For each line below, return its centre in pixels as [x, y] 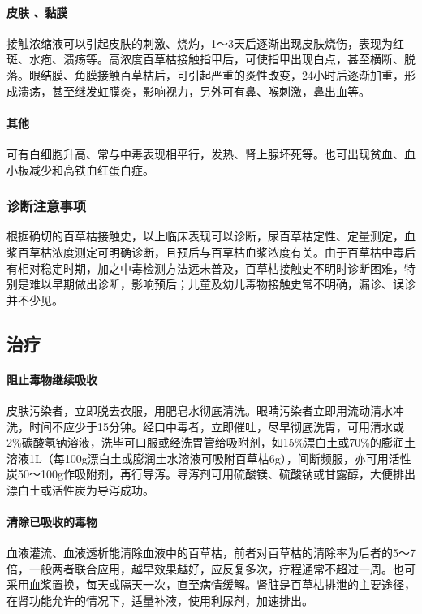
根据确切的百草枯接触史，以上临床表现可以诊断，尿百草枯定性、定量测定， [205, 236]
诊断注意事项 [47, 206]
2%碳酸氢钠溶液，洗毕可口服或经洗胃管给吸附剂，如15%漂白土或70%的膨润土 [211, 442]
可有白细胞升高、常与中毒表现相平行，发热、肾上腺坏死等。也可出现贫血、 [205, 153]
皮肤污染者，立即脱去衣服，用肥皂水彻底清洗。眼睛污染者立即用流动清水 [200, 410]
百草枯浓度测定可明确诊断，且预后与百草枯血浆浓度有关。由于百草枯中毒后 [216, 251]
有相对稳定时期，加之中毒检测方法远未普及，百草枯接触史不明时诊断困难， [205, 268]
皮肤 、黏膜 [37, 12]
